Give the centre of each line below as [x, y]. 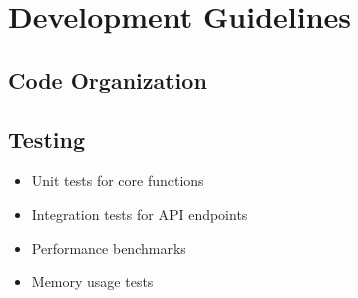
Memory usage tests [92, 281]
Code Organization [107, 79]
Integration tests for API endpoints [139, 213]
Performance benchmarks [108, 247]
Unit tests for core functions [117, 180]
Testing [46, 138]
